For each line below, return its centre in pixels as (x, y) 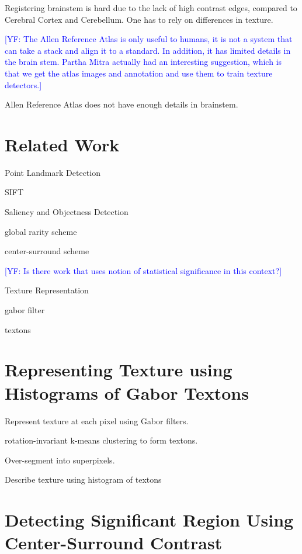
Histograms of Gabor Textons (127, 392)
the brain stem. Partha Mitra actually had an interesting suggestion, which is (143, 62)
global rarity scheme (41, 231)
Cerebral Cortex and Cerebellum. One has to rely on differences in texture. (139, 19)
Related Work (62, 144)
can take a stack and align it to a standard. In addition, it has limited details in (148, 50)
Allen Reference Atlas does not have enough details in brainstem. (122, 104)
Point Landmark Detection (53, 172)
